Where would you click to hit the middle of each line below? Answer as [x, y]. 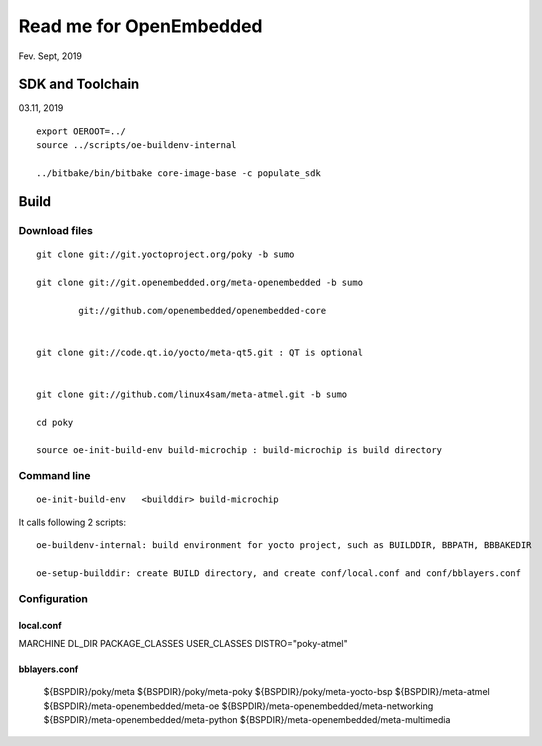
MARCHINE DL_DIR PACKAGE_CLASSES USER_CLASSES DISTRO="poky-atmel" [183, 643]
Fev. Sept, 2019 [50, 56]
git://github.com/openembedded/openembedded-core [202, 310]
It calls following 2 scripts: [72, 522]
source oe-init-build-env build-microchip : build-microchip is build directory [239, 450]
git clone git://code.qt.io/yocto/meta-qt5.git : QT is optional [200, 352]
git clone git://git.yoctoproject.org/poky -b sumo [165, 254]
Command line [54, 476]
